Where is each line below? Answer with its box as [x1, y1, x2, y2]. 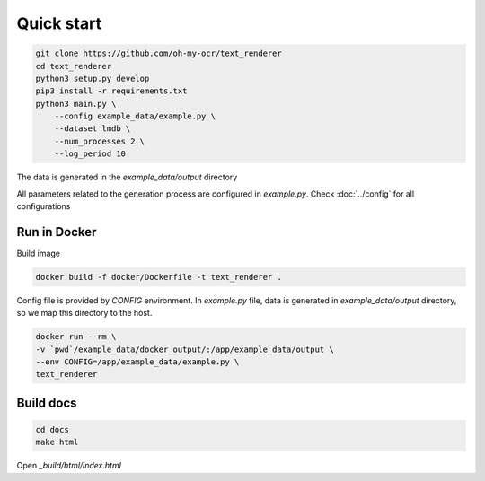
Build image [16, 248, 60, 258]
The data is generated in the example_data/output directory [16, 171, 238, 183]
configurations [16, 201, 71, 212]
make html [35, 437, 79, 448]
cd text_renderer [35, 61, 112, 71]
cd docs [35, 424, 69, 435]
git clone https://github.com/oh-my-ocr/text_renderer [35, 48, 282, 58]
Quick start [16, 13, 102, 33]
